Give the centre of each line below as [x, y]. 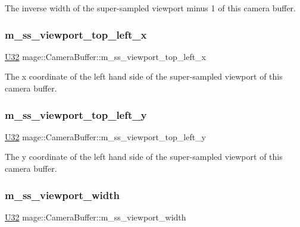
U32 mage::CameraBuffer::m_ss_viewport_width [96, 217]
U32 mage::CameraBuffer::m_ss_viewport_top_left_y [106, 136]
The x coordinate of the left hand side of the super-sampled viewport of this [144, 76]
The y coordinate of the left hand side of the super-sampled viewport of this [144, 157]
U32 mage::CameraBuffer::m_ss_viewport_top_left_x [106, 56]
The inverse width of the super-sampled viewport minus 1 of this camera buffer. [151, 8]
